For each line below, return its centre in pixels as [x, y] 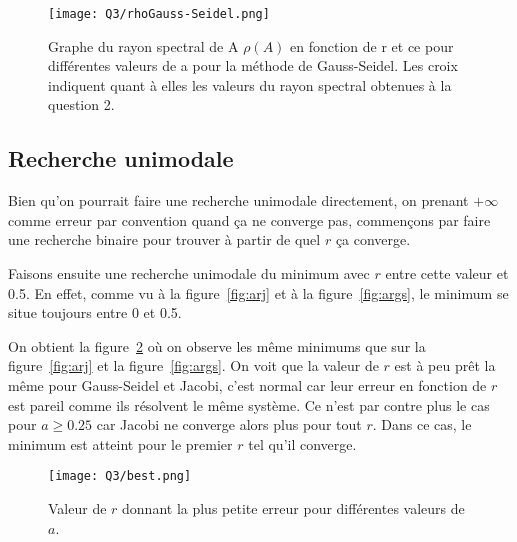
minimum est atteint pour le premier [120, 443]
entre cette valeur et [447, 273]
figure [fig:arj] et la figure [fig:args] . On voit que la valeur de [193, 365]
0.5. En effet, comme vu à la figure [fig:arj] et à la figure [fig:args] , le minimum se [258, 292]
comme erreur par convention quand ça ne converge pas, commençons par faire [249, 219]
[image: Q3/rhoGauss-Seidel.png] [159, 14]
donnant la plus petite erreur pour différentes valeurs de [293, 508]
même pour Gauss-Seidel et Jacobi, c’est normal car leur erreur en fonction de [247, 384]
